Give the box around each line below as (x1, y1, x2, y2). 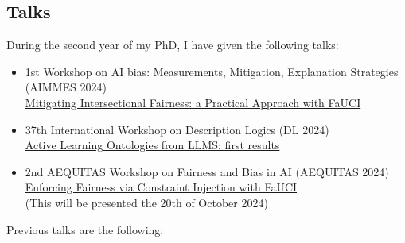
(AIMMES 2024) (25, 79, 107, 95)
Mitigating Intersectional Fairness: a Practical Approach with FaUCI (25, 94, 361, 110)
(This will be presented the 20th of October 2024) (25, 194, 268, 210)
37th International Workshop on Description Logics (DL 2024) (25, 121, 329, 137)
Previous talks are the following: (6, 221, 164, 237)
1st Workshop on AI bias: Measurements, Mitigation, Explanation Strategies (25, 63, 399, 79)
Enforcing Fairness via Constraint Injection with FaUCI (25, 179, 298, 195)
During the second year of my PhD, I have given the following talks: (6, 37, 339, 53)
